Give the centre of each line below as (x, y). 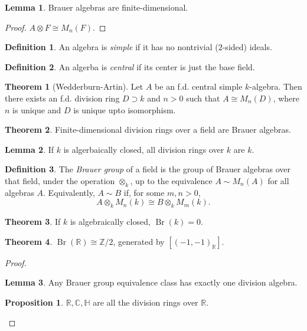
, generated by (139, 241)
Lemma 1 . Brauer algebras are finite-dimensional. (97, 7)
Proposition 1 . (34, 302)
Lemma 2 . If (30, 149)
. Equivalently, (69, 192)
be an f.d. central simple (199, 86)
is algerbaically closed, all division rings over (144, 149)
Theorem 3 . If (33, 222)
